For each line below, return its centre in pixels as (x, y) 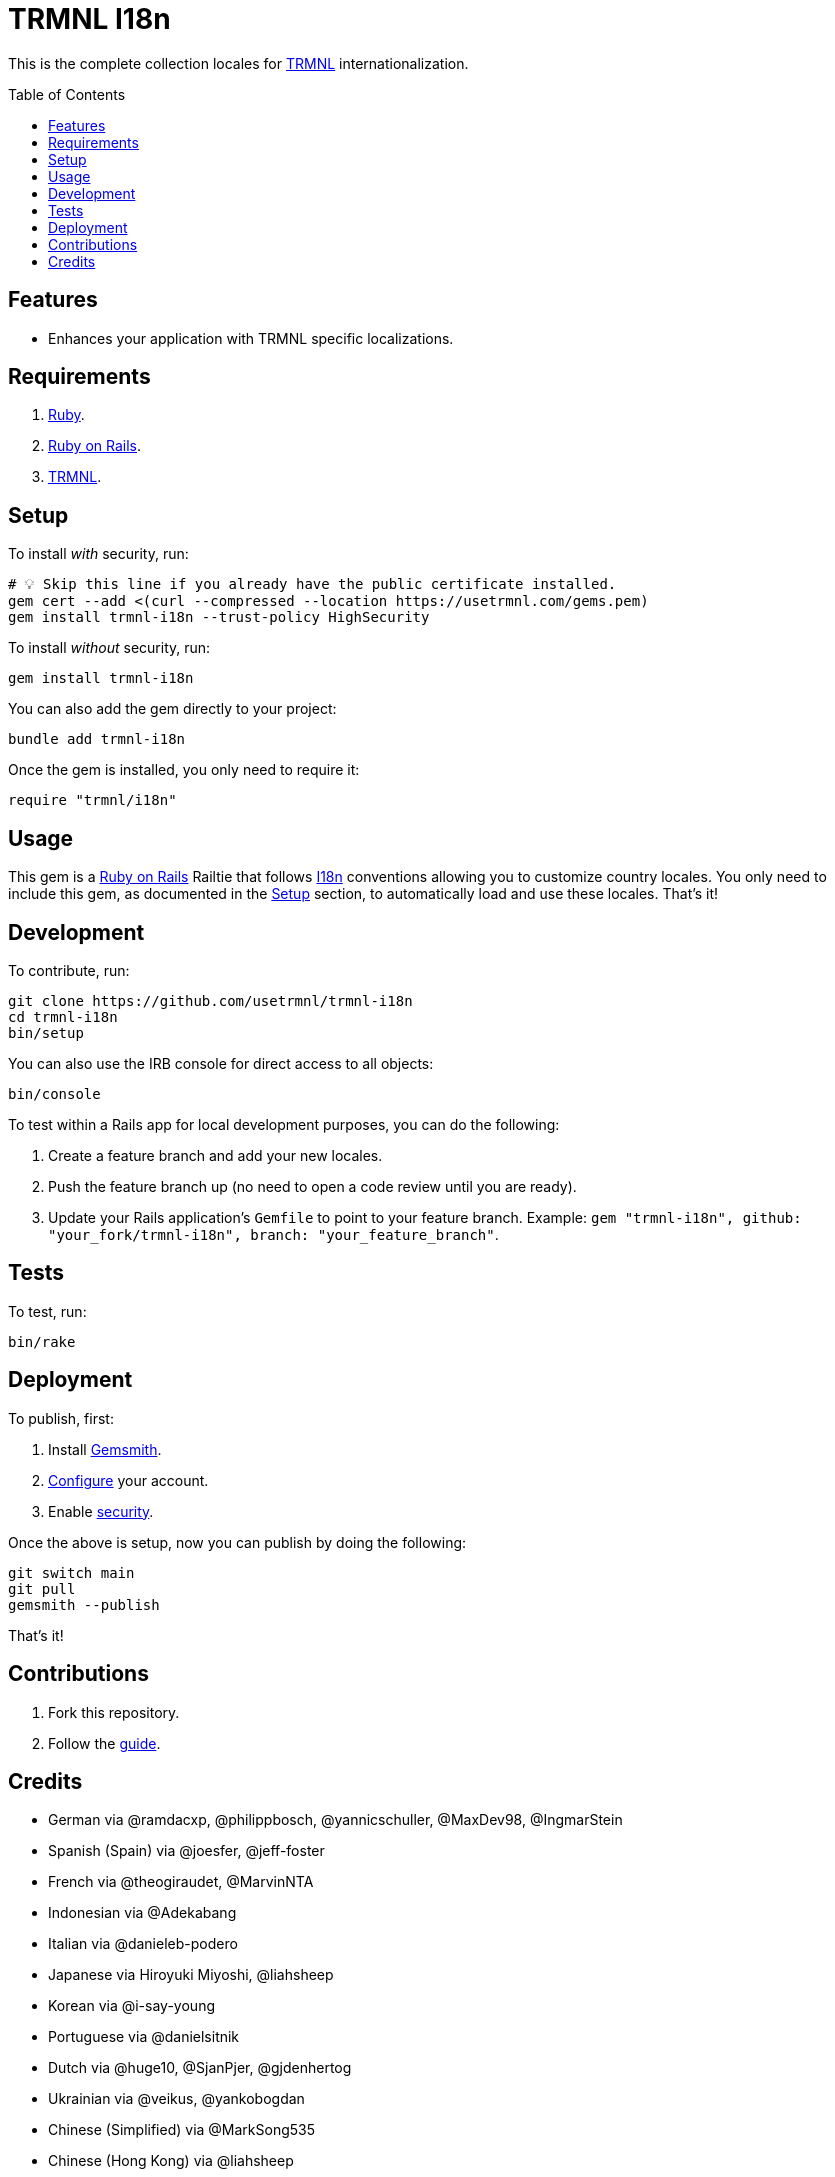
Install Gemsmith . (105, 1449)
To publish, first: (61, 1418)
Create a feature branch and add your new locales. (215, 1155)
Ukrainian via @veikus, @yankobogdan (176, 2099)
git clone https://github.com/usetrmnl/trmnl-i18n (210, 1000)
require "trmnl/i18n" (92, 800)
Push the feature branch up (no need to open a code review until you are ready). (312, 1186)
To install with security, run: (98, 554)
